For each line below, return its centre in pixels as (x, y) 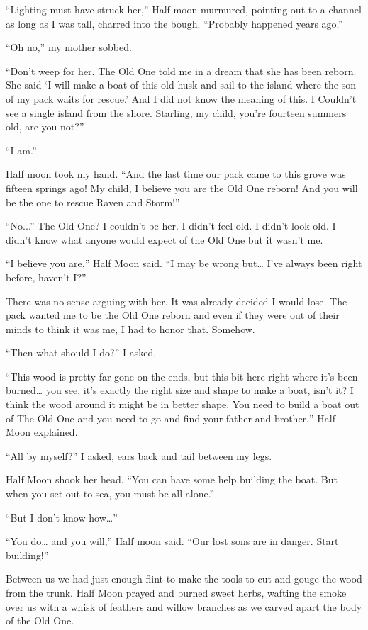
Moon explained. (42, 432)
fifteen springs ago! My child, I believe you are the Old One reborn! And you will (182, 187)
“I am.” (21, 150)
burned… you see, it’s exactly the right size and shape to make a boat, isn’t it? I (180, 390)
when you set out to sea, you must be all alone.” (110, 494)
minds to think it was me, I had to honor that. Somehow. (130, 328)
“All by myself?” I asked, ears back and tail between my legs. (139, 455)
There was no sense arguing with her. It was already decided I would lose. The (177, 301)
